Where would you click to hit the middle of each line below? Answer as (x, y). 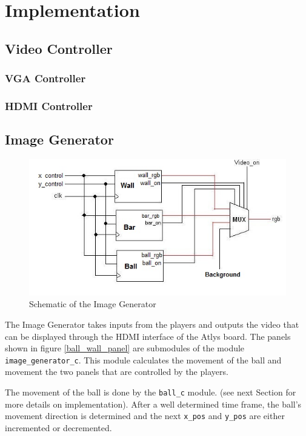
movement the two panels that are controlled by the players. (117, 372)
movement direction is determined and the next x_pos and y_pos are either (145, 416)
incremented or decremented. (58, 427)
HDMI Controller (49, 106)
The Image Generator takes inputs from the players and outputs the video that (152, 324)
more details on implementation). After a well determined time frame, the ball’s (153, 404)
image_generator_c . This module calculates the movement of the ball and (143, 360)
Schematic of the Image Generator (93, 304)
